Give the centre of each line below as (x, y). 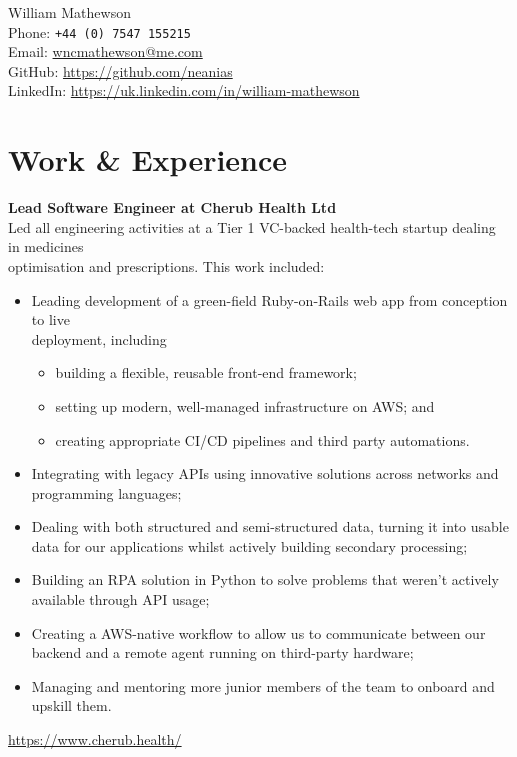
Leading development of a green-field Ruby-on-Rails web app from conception (269, 299)
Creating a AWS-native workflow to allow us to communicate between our (258, 632)
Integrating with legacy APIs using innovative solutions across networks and (265, 473)
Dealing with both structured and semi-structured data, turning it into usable (270, 526)
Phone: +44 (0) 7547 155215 (99, 31)
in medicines (46, 246)
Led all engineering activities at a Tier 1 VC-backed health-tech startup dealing (252, 226)
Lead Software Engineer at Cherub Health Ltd (172, 207)
